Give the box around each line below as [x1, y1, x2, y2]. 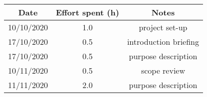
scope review [141, 65, 186, 76]
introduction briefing [127, 36, 200, 47]
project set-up [139, 21, 188, 33]
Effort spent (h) [56, 6, 119, 18]
